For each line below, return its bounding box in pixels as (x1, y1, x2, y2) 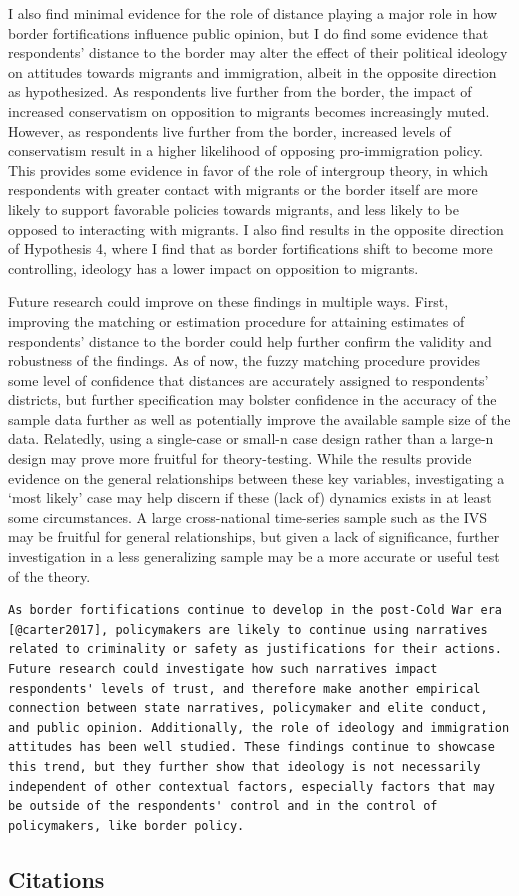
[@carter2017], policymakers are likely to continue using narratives (8, 622, 488, 637)
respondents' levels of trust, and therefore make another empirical (8, 681, 481, 696)
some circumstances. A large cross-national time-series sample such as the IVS (8, 506, 488, 527)
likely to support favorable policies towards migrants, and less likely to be (8, 198, 459, 219)
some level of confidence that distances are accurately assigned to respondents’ (8, 369, 489, 390)
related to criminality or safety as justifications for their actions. (8, 642, 502, 657)
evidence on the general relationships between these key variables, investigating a (8, 467, 505, 488)
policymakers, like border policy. (8, 818, 245, 833)
